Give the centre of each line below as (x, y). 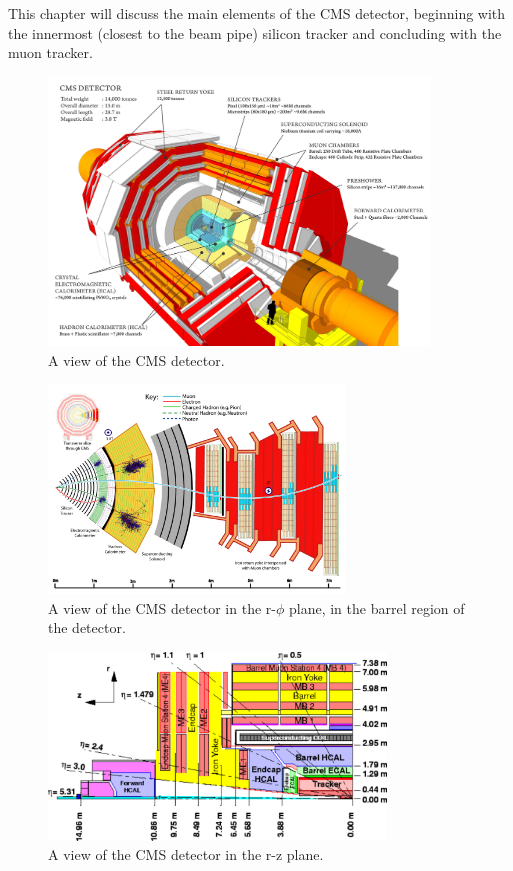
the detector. (87, 627)
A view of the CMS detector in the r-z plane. (186, 854)
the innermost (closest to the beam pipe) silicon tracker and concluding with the (255, 32)
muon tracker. (50, 52)
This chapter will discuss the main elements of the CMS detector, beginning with (257, 13)
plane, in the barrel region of (376, 607)
